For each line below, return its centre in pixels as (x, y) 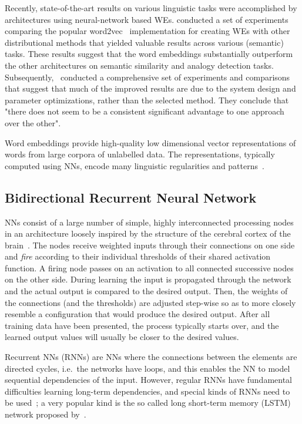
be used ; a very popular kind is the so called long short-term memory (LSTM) (148, 403)
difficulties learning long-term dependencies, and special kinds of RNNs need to (147, 391)
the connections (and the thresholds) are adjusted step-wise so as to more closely (150, 302)
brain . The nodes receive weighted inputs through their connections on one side (150, 245)
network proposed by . (46, 414)
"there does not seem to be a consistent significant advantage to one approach (145, 111)
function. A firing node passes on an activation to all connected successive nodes (149, 267)
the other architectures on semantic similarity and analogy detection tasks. (139, 65)
